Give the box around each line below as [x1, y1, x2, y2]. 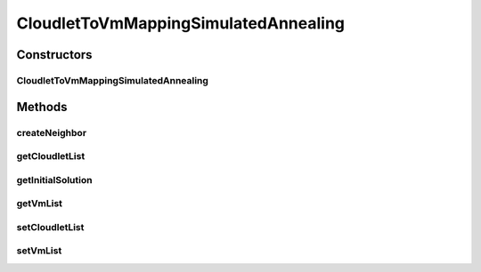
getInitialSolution [16, 173, 93, 186]
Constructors [16, 47, 93, 62]
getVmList [16, 197, 62, 210]
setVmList [16, 244, 62, 257]
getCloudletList [16, 150, 86, 163]
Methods [16, 99, 68, 115]
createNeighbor [16, 126, 87, 139]
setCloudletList [16, 220, 85, 233]
